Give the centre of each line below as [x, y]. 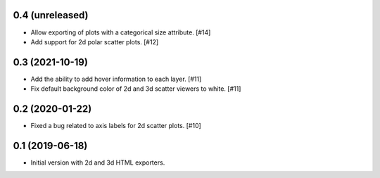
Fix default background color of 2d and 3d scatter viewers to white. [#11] [136, 89]
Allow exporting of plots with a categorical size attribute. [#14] [121, 32]
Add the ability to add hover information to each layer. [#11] [116, 79]
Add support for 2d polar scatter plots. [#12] [95, 42]
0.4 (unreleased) [51, 15]
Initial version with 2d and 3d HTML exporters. [98, 163]
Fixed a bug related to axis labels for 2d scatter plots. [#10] [116, 126]
